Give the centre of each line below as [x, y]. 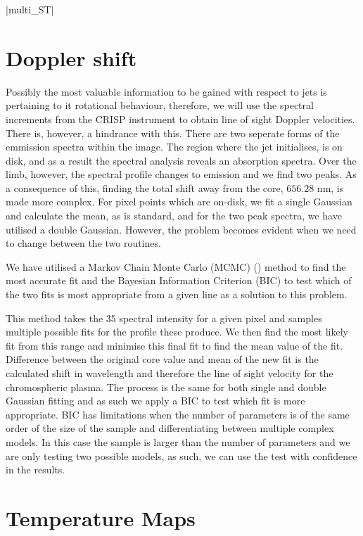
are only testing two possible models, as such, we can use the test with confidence [181, 455]
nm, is [330, 187]
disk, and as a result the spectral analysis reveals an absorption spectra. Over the [181, 160]
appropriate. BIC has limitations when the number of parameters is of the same [178, 414]
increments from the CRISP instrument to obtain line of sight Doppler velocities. [180, 119]
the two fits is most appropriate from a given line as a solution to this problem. [177, 294]
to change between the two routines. [83, 243]
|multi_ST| [30, 9]
